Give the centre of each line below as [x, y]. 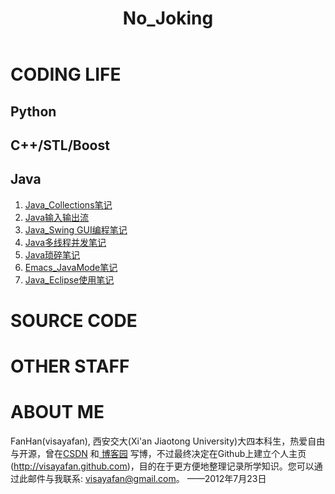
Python [33, 111]
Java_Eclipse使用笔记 [69, 279]
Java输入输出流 [57, 217]
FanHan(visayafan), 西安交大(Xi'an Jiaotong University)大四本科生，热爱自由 [168, 441]
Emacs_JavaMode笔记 [71, 267]
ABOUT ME [57, 412]
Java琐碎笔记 [52, 254]
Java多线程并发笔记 [65, 242]
